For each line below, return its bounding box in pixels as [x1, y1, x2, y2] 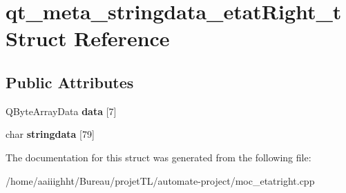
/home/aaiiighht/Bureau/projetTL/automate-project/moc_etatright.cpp [6, 173, 315, 187]
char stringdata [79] [6, 127, 95, 141]
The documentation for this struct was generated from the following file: [6, 150, 311, 164]
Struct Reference [6, 24, 170, 52]
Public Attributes [6, 71, 134, 92]
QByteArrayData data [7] [6, 103, 117, 118]
